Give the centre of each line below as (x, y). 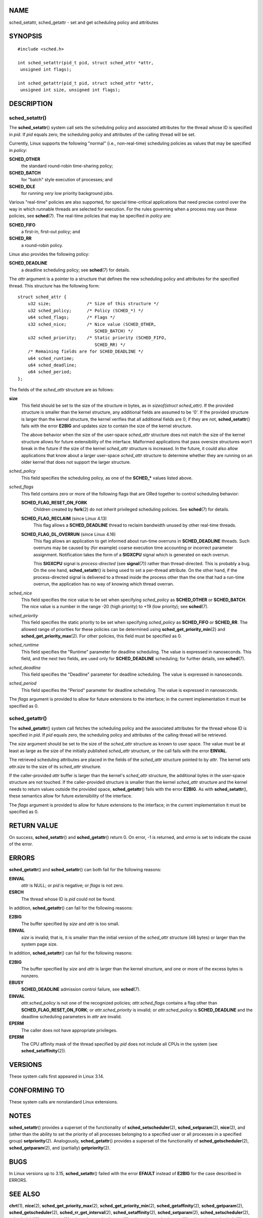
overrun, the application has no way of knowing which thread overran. (104, 584)
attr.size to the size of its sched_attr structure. (55, 766)
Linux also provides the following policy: (49, 254)
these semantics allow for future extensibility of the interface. (71, 796)
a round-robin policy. (42, 245)
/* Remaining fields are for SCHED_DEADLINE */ (85, 352)
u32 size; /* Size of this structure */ (93, 304)
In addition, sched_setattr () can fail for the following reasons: (71, 953)
